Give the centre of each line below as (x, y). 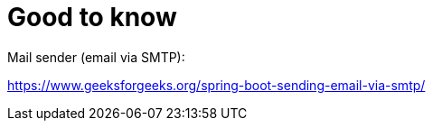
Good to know (92, 17)
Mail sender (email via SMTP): (96, 57)
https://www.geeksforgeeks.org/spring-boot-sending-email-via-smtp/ (216, 85)
